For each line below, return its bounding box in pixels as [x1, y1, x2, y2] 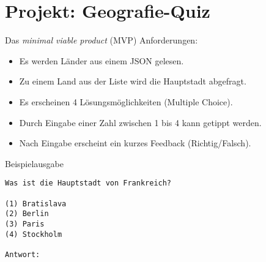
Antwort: [5, 250, 40, 259]
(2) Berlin [5, 209, 49, 219]
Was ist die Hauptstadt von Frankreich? [5, 179, 172, 188]
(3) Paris [5, 219, 45, 228]
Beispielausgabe [5, 157, 64, 170]
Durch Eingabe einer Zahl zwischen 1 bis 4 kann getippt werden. [19, 116, 262, 129]
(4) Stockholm [5, 230, 62, 239]
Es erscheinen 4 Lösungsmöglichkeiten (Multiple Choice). [19, 95, 233, 108]
